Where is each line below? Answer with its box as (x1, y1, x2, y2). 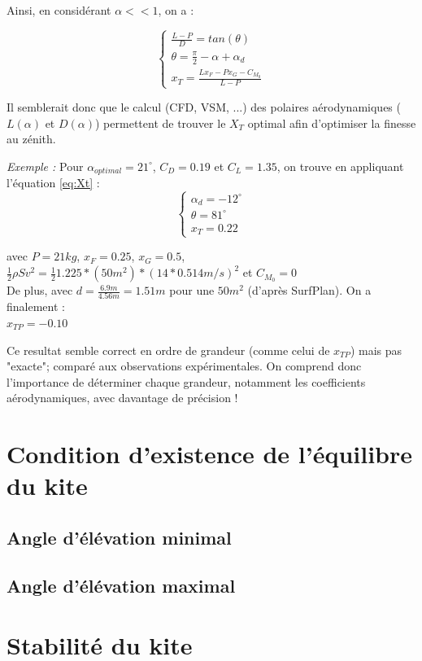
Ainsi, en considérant (7, 2, 111, 18)
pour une (169, 282, 215, 299)
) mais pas (350, 341, 402, 358)
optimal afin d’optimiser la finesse (247, 114, 416, 131)
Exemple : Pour (7, 157, 84, 174)
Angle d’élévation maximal (7, 572, 236, 598)
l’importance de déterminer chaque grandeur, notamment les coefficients (7, 373, 366, 390)
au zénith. (7, 130, 56, 147)
